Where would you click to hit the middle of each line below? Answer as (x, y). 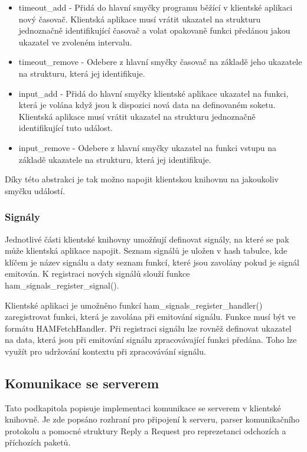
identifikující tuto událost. (66, 128)
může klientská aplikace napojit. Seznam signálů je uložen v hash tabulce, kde (146, 250)
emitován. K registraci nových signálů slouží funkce (97, 274)
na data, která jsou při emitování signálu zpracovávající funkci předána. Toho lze (151, 340)
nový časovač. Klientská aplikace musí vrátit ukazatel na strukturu (140, 19)
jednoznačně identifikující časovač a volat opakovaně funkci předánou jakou (154, 30)
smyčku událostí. (35, 190)
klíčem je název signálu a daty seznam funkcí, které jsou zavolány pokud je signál (152, 262)
